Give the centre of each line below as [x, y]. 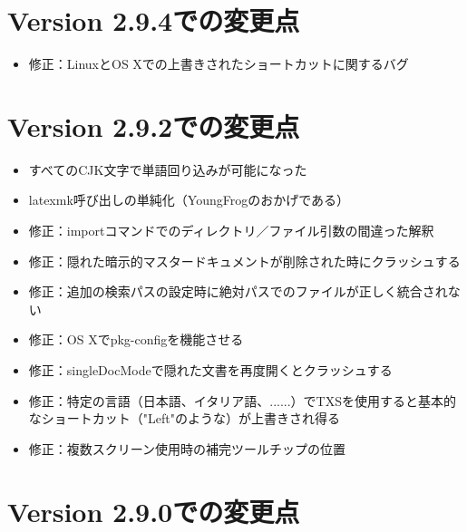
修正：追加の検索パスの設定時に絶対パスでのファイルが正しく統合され [238, 291]
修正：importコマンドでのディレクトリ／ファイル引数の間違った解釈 [231, 231]
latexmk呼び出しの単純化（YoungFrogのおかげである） [189, 200]
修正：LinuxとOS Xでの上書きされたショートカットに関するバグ [219, 64]
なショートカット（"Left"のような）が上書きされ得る [184, 418]
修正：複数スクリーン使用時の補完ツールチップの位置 [187, 448]
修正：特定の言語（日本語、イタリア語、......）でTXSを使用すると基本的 [242, 400]
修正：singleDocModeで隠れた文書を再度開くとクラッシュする [210, 370]
